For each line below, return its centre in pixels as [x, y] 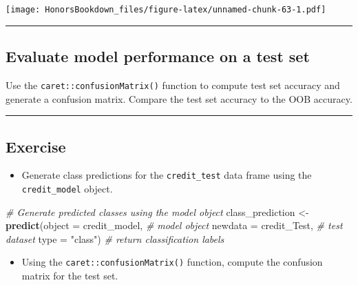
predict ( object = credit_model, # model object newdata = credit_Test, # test [174, 225]
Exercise [36, 146]
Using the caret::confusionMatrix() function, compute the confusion [172, 262]
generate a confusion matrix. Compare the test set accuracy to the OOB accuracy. [179, 98]
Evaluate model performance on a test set [158, 56]
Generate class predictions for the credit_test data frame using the [167, 175]
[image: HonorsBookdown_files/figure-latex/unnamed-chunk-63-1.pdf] [166, 10]
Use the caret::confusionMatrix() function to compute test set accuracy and [173, 85]
